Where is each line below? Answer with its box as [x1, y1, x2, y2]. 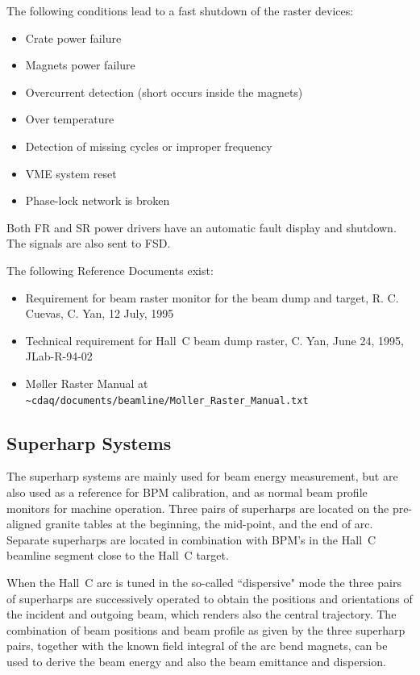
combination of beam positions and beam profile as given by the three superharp [6, 621, 405, 638]
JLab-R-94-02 [25, 348, 93, 365]
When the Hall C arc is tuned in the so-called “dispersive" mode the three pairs [6, 573, 401, 590]
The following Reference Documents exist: [6, 261, 214, 278]
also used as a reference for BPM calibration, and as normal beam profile [6, 483, 368, 500]
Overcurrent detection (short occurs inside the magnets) [25, 83, 303, 100]
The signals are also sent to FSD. [6, 235, 171, 252]
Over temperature [25, 110, 114, 127]
